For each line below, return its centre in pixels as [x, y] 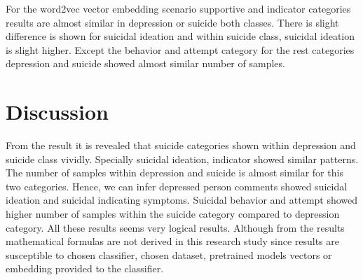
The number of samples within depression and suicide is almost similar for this [174, 173]
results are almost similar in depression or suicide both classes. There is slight [172, 22]
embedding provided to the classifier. [85, 268]
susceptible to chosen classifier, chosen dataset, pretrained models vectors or [169, 254]
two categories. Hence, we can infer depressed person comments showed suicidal [177, 186]
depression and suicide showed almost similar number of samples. [145, 63]
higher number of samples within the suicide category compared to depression [173, 214]
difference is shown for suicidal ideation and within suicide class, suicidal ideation [180, 36]
